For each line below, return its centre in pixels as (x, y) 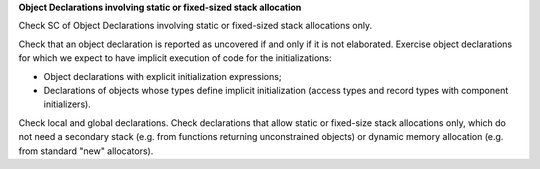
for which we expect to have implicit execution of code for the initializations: (175, 58)
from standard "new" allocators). (86, 151)
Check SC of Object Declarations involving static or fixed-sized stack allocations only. (195, 26)
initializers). (67, 104)
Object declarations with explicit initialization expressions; (162, 76)
